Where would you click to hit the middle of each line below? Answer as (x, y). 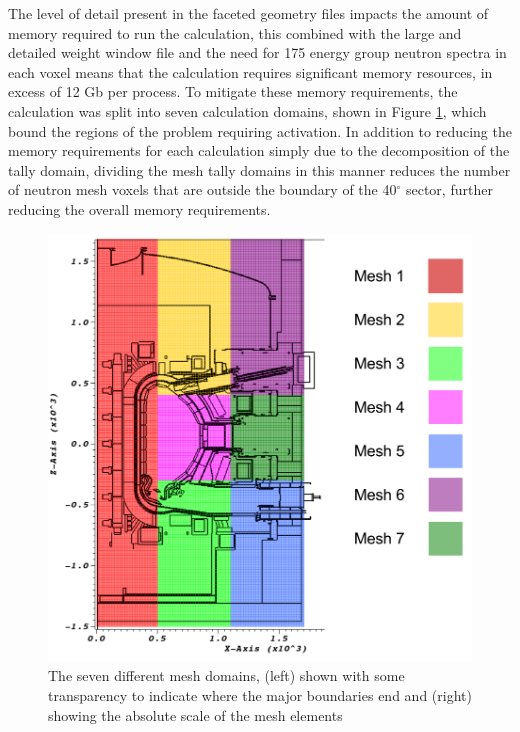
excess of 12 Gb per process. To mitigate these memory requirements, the (233, 91)
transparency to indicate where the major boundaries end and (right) (260, 694)
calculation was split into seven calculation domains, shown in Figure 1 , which (247, 110)
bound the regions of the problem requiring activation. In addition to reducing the (260, 130)
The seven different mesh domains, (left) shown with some (226, 675)
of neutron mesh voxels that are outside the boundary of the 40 (202, 189)
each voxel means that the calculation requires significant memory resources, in (250, 71)
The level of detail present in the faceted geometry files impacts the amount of (248, 13)
